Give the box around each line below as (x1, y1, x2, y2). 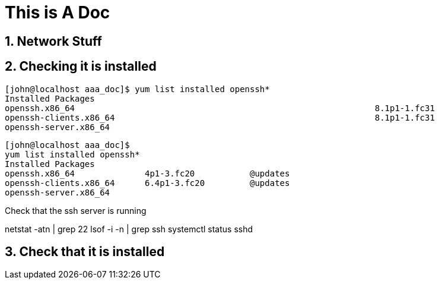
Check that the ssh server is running (5, 205, 147, 216)
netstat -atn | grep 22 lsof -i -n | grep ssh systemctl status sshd (5, 223, 253, 234)
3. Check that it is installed (5, 244, 165, 260)
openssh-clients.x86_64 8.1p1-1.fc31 (5, 112, 435, 122)
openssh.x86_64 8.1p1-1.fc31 (5, 103, 435, 113)
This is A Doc (5, 2, 110, 23)
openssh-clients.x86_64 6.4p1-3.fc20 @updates (5, 178, 290, 188)
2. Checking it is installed (5, 59, 157, 74)
